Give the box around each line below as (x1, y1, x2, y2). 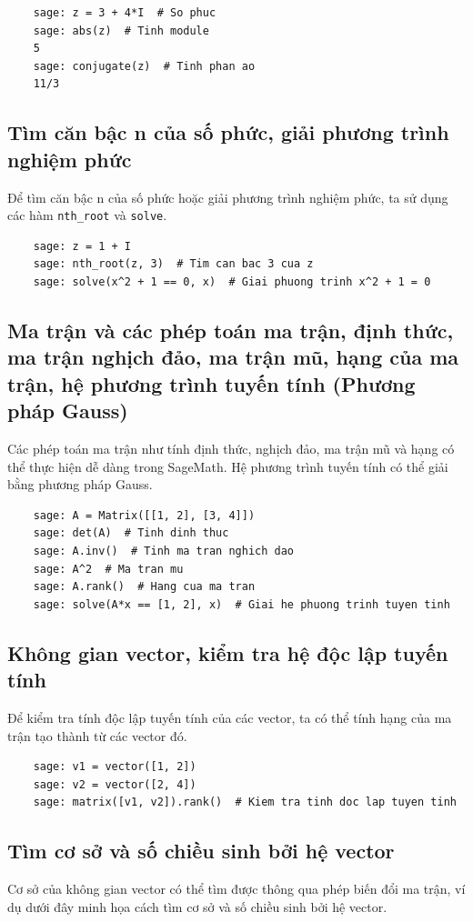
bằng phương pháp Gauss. (7, 475, 153, 494)
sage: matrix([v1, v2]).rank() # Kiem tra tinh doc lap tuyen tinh (33, 796, 457, 809)
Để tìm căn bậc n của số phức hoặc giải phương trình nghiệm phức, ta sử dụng (7, 187, 448, 206)
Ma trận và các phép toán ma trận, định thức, (7, 316, 454, 344)
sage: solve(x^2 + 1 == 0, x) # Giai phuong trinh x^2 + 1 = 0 (33, 276, 431, 288)
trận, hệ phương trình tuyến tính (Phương (7, 369, 416, 397)
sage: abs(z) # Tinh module (33, 24, 209, 37)
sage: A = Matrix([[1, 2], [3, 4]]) (33, 508, 256, 522)
